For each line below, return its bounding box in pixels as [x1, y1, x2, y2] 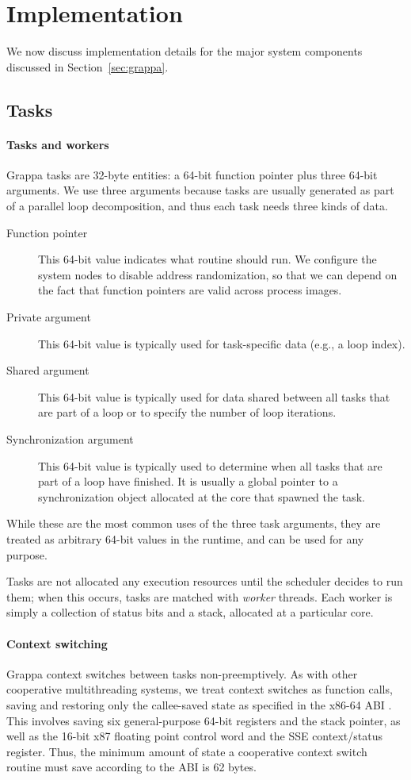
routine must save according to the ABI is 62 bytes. [6, 759, 257, 775]
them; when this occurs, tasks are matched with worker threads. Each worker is [6, 588, 393, 605]
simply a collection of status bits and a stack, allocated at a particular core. [6, 604, 374, 621]
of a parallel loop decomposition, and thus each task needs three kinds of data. [6, 198, 388, 214]
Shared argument [6, 362, 89, 378]
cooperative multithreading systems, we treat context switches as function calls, [6, 681, 393, 697]
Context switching [6, 635, 108, 651]
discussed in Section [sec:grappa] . [6, 58, 169, 75]
